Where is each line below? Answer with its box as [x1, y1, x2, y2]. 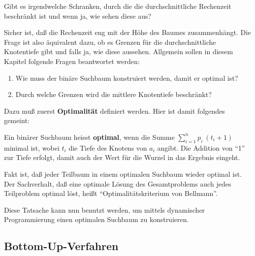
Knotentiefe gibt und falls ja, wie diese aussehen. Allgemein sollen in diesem [4, 46, 233, 57]
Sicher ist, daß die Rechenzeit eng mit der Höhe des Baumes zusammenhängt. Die [4, 27, 251, 37]
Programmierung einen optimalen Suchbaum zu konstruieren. [4, 214, 189, 224]
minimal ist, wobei [4, 142, 60, 153]
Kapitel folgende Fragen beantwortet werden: [4, 56, 140, 66]
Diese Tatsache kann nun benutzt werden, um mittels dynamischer [4, 204, 205, 215]
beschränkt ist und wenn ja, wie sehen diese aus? [4, 10, 152, 21]
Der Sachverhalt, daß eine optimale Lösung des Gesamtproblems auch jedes [4, 178, 231, 189]
